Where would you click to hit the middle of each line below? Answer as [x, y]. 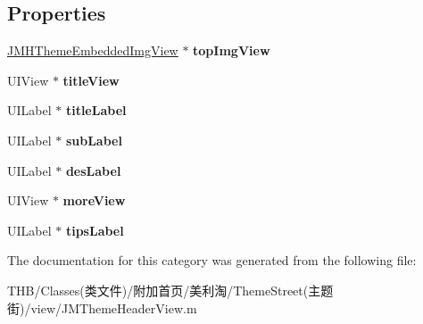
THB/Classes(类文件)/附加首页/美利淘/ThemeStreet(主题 [170, 290]
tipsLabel [95, 230]
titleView [91, 80]
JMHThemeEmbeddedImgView [93, 50]
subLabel [94, 140]
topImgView [232, 50]
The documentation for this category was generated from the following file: [212, 260]
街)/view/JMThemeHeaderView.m [102, 307]
